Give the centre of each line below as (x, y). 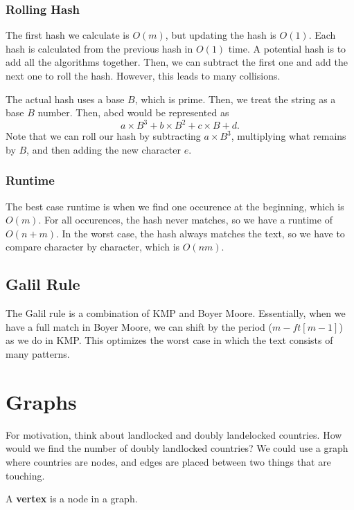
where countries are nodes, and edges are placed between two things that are (168, 461)
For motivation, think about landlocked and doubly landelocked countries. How (174, 434)
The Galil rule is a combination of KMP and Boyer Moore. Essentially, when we (176, 313)
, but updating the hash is (221, 35)
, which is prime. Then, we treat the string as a (235, 99)
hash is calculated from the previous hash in (99, 48)
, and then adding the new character (104, 149)
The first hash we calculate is (68, 35)
